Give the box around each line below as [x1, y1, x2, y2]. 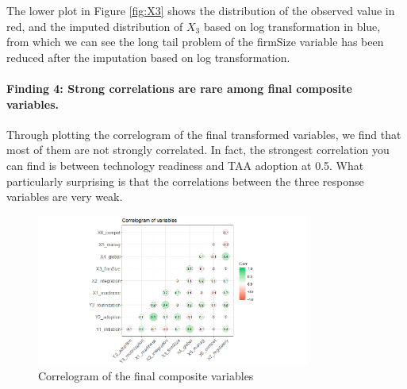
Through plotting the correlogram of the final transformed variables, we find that [6, 125, 401, 142]
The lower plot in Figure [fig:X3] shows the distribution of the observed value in [6, 2, 395, 18]
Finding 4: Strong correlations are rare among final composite [6, 79, 352, 96]
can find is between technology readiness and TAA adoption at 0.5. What [6, 156, 364, 173]
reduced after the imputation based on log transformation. [6, 48, 290, 65]
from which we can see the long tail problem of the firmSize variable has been [6, 33, 384, 50]
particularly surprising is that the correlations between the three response [6, 172, 364, 189]
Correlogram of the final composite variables [38, 368, 254, 384]
